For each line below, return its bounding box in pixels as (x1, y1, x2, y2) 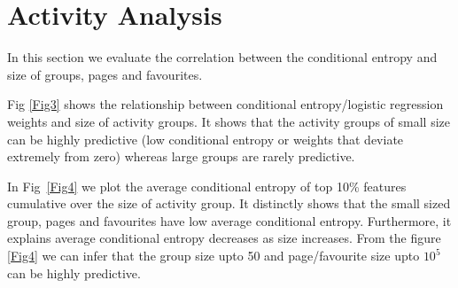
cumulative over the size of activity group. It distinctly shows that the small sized (7, 194, 451, 213)
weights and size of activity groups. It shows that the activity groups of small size (7, 112, 450, 130)
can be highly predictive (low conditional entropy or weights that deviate (7, 129, 404, 148)
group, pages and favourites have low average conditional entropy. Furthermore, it (7, 211, 452, 230)
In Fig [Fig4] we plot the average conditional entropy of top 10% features (7, 176, 407, 195)
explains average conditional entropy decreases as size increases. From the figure (7, 229, 441, 247)
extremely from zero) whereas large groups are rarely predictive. (7, 147, 355, 166)
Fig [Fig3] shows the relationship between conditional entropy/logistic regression (7, 95, 444, 113)
